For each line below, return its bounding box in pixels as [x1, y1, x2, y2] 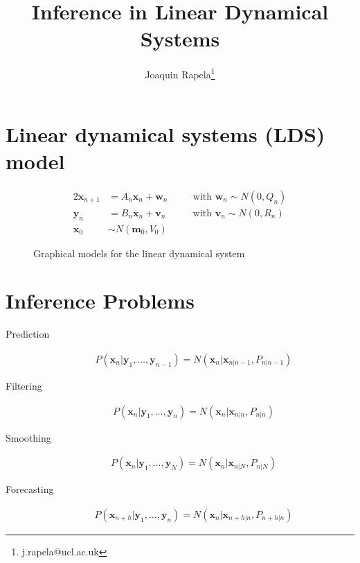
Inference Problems [6, 286, 195, 315]
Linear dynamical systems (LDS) [6, 119, 325, 148]
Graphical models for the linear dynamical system [33, 245, 245, 260]
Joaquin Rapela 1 [145, 65, 215, 81]
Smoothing [6, 430, 51, 444]
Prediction [6, 327, 50, 341]
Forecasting [6, 482, 54, 496]
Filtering [6, 378, 42, 392]
